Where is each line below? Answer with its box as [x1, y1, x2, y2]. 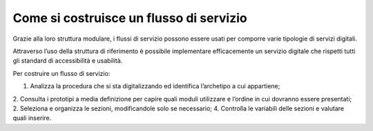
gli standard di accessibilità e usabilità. [12, 57, 123, 65]
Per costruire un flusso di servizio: [12, 69, 111, 77]
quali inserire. [12, 114, 52, 122]
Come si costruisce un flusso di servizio [12, 10, 248, 26]
